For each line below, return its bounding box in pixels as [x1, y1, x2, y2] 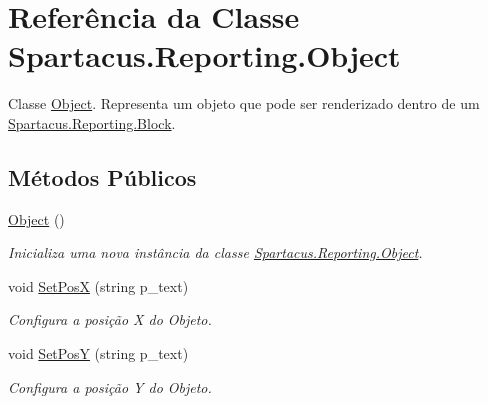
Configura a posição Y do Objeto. [8, 376, 212, 397]
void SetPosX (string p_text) [8, 275, 189, 296]
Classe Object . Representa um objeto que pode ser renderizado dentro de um [8, 93, 480, 114]
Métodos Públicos [8, 161, 197, 192]
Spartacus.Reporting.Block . [8, 112, 176, 133]
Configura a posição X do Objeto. [8, 309, 212, 330]
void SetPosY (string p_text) [8, 343, 189, 364]
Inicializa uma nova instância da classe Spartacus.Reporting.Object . [8, 242, 423, 263]
